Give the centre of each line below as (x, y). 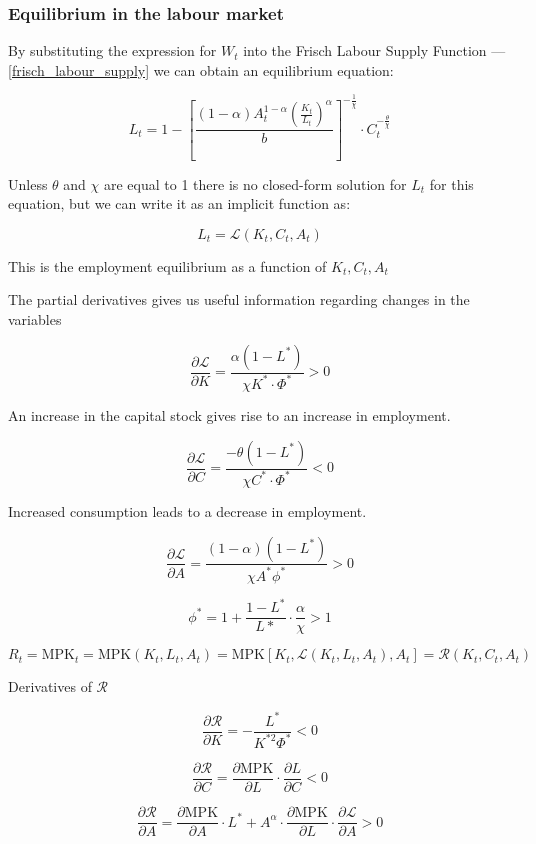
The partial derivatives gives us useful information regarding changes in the (239, 299)
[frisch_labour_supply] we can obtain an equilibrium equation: (201, 69)
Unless (28, 183)
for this (451, 183)
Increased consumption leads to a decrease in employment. (187, 510)
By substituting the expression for (112, 50)
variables (35, 319)
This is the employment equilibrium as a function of (167, 265)
